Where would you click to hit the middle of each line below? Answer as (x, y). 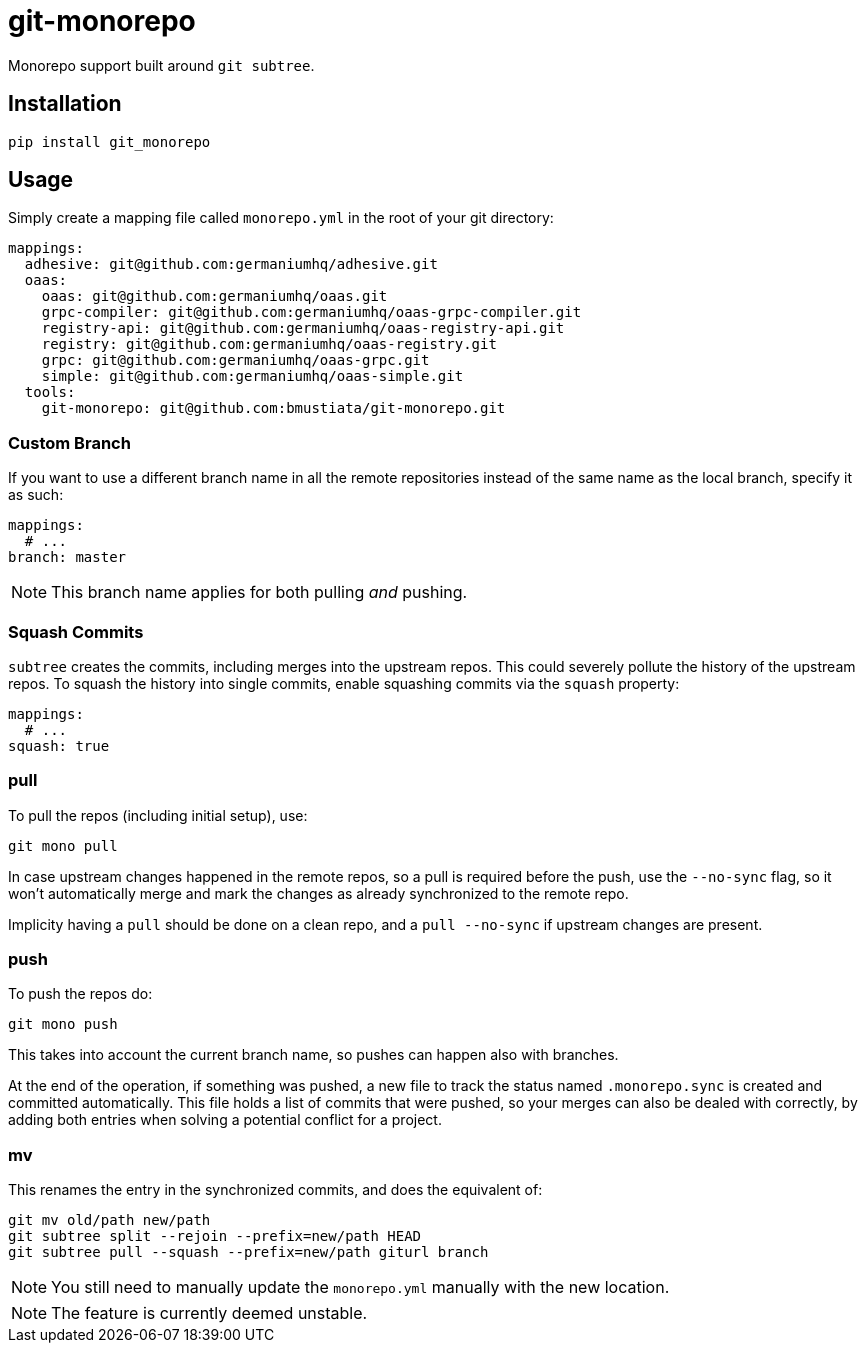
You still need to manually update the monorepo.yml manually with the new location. (360, 1287)
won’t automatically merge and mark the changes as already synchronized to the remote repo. (318, 893)
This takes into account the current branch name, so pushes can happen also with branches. (313, 1055)
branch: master (67, 557)
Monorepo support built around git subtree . (161, 65)
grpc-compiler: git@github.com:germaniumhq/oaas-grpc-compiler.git (311, 312)
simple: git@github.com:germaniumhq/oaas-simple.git (252, 376)
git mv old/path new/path (109, 1220)
